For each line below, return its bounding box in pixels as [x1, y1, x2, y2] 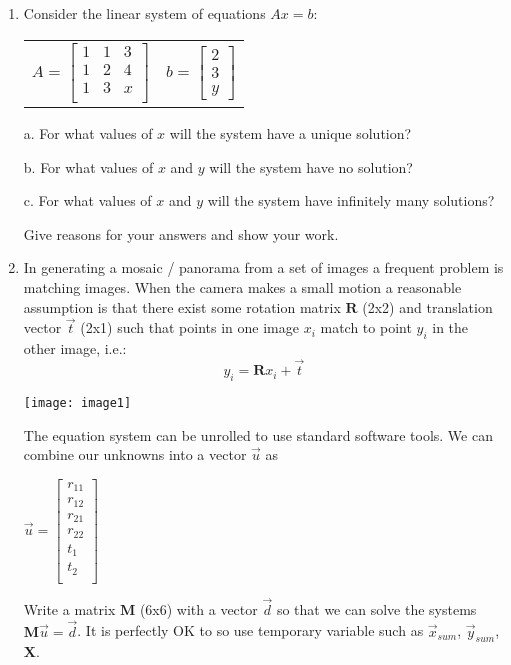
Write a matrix [23, 598, 116, 619]
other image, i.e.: [23, 338, 127, 359]
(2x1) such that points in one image [80, 317, 299, 338]
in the [432, 317, 469, 338]
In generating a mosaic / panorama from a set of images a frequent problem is [23, 257, 504, 278]
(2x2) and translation [362, 296, 493, 317]
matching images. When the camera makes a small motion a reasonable [23, 277, 462, 298]
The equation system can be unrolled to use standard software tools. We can [23, 424, 493, 445]
